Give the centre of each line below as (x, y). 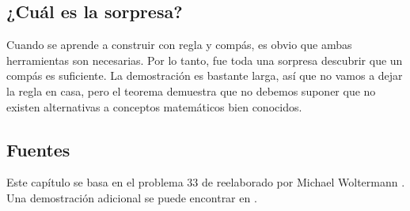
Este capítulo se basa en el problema (95, 182)
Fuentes (38, 149)
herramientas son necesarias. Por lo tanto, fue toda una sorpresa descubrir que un (205, 60)
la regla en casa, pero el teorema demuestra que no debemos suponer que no (191, 90)
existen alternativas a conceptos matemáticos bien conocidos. (154, 106)
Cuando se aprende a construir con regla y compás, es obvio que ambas (179, 45)
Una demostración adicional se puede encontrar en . (132, 197)
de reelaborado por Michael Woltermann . (303, 182)
